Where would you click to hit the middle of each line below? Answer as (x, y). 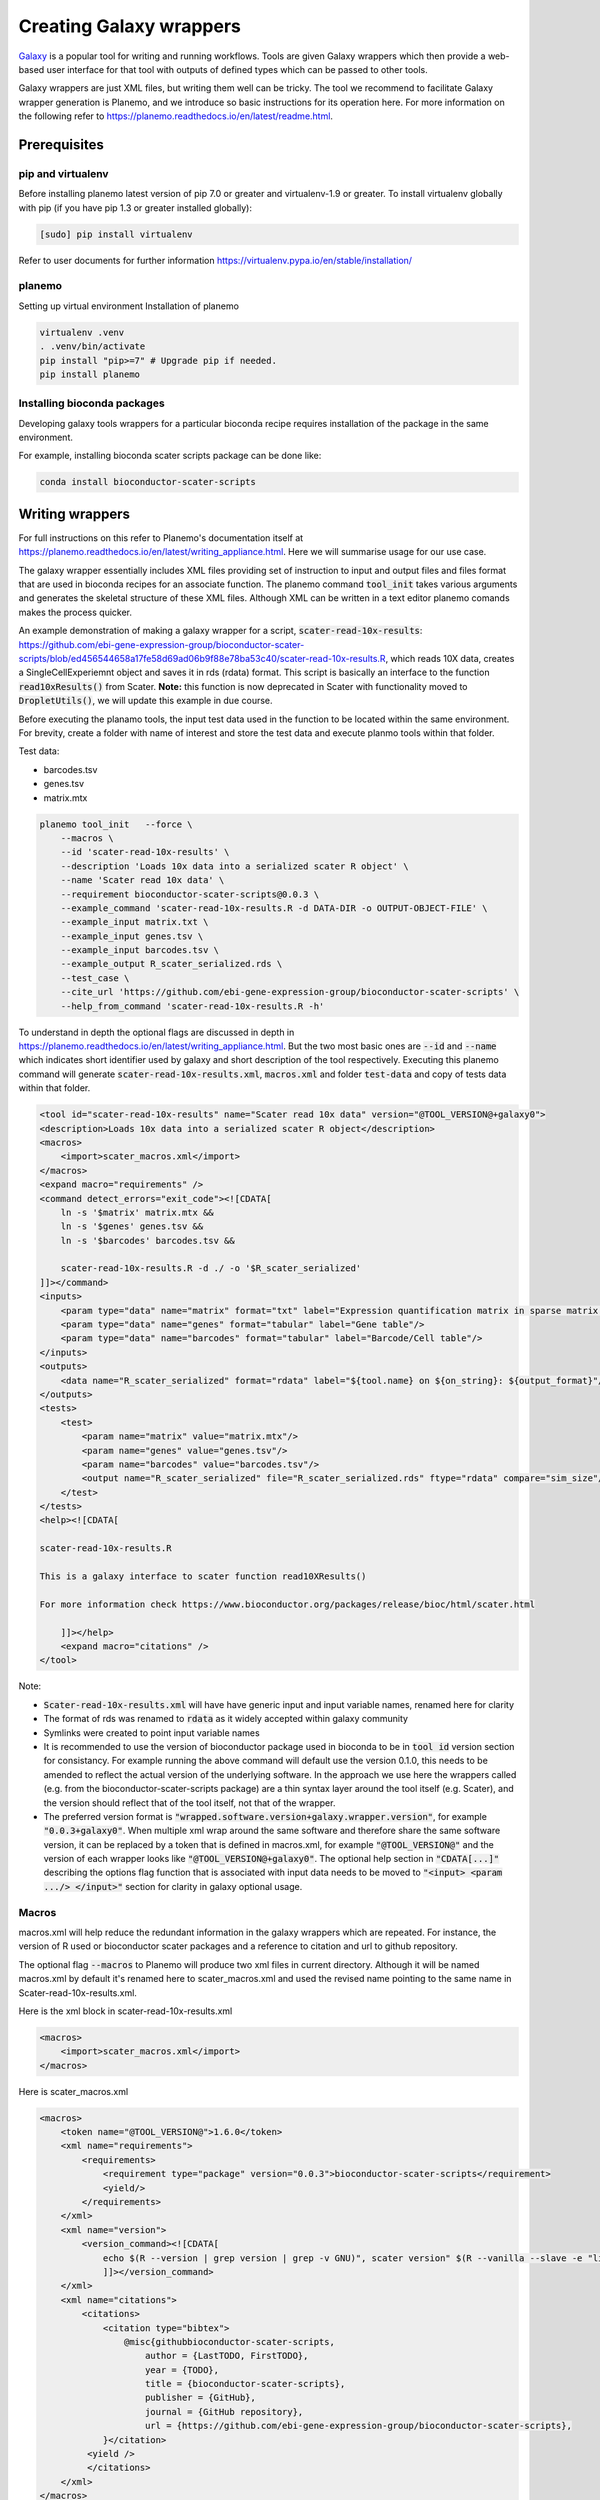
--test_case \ (95, 978)
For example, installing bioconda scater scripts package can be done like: (170, 456)
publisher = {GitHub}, (201, 2398)
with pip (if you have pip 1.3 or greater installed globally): (135, 207)
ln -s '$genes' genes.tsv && (132, 1226)
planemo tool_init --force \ (116, 824)
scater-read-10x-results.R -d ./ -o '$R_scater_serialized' (211, 1268)
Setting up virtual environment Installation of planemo (129, 306)
